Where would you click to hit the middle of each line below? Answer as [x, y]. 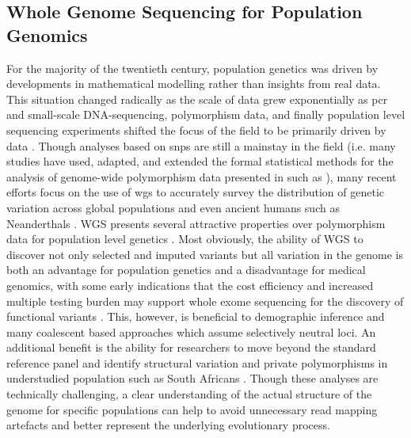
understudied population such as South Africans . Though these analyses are [192, 378]
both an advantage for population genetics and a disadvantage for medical [186, 270]
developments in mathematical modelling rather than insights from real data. [194, 84]
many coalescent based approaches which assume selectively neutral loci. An [191, 331]
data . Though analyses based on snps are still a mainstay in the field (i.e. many [201, 145]
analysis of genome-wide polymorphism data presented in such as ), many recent [202, 176]
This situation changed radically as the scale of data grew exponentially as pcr [197, 99]
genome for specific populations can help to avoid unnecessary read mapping [192, 409]
